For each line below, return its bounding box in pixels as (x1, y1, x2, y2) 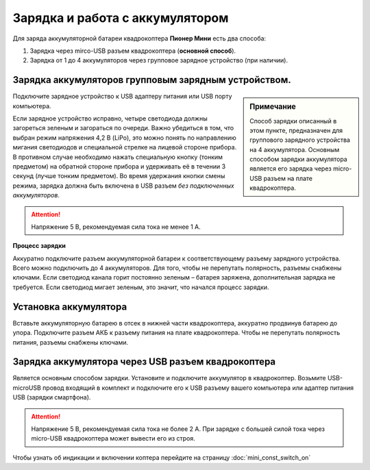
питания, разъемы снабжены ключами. (12, 338, 129, 346)
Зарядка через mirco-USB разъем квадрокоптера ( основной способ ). (29, 47, 236, 55)
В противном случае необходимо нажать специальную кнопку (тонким (12, 153, 223, 161)
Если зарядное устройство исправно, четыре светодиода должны (12, 114, 208, 123)
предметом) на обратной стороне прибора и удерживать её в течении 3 (12, 162, 226, 171)
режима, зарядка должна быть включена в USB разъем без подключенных (12, 182, 234, 190)
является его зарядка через (249, 164, 332, 173)
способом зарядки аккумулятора (249, 155, 347, 164)
